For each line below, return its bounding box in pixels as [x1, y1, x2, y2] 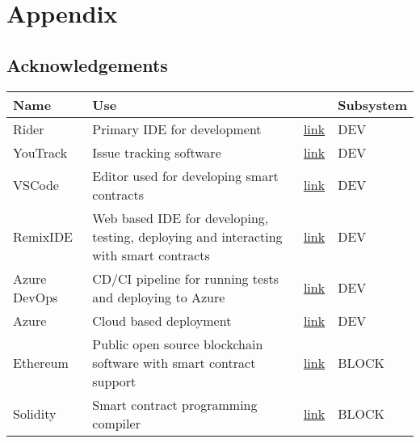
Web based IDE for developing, [92, 208, 269, 227]
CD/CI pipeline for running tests [92, 268, 279, 288]
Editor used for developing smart [92, 166, 279, 185]
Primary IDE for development [92, 119, 262, 138]
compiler [92, 413, 141, 432]
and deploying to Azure [92, 287, 225, 306]
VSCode [13, 175, 59, 195]
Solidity [13, 404, 57, 424]
